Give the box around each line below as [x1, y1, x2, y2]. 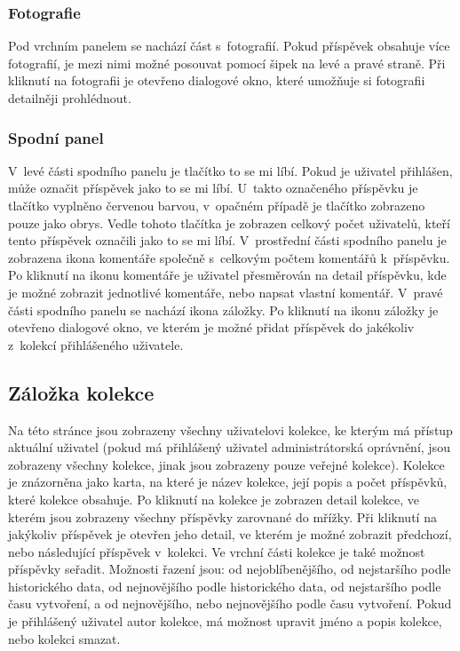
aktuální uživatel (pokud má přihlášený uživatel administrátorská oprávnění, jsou [8, 438, 450, 456]
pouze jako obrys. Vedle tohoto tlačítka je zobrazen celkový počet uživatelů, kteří [8, 213, 450, 232]
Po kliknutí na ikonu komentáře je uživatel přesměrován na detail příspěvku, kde [8, 266, 447, 284]
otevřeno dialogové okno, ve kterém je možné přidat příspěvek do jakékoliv [8, 318, 415, 337]
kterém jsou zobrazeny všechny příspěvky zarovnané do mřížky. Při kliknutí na [8, 507, 437, 526]
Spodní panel [8, 126, 104, 148]
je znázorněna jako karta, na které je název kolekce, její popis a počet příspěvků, [8, 472, 448, 491]
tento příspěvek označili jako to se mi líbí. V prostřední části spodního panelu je [8, 231, 447, 250]
